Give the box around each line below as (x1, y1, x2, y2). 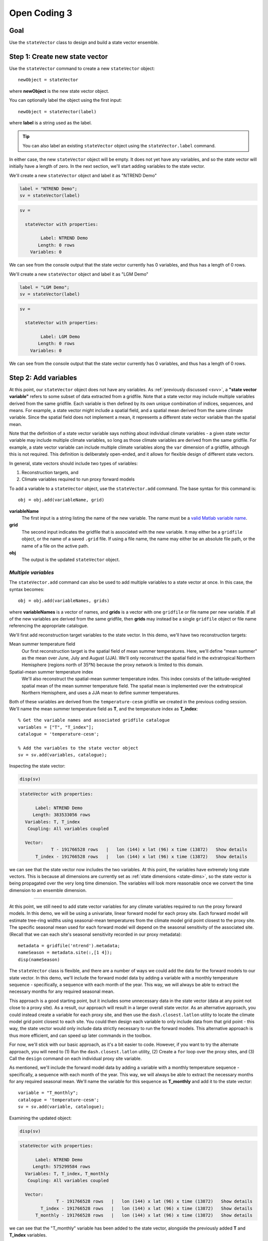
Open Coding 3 (9, 7, 72, 18)
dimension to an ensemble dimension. (9, 887, 87, 893)
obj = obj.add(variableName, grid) (18, 497, 105, 503)
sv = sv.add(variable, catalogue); (18, 1104, 105, 1109)
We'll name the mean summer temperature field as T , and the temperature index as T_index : (9, 705, 198, 712)
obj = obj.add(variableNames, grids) (18, 598, 110, 604)
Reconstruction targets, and (21, 470, 79, 476)
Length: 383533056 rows (32, 812, 91, 818)
